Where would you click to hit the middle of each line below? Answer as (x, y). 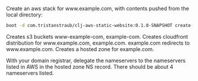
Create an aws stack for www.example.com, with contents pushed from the (98, 9)
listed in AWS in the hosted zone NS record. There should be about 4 (90, 66)
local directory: (24, 15)
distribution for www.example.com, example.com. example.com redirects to (98, 43)
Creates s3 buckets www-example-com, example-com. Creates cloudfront (97, 36)
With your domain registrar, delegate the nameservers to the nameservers (96, 60)
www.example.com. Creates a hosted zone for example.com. (80, 49)
